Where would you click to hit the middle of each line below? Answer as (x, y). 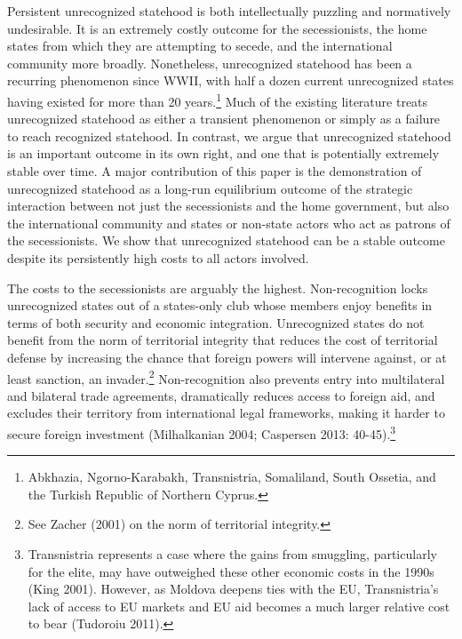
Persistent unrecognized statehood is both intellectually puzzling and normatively (229, 11)
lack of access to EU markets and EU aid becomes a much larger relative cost (239, 606)
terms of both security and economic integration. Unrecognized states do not (216, 322)
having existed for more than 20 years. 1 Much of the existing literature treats (218, 100)
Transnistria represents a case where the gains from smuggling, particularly (232, 554)
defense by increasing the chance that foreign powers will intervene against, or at (227, 357)
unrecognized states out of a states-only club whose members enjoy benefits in (220, 305)
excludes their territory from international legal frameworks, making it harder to (226, 413)
